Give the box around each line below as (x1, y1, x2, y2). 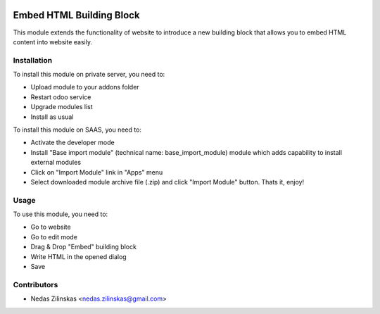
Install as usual (30, 113, 74, 121)
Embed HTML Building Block (13, 9, 140, 21)
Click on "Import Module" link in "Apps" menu (30, 168, 163, 176)
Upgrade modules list (30, 103, 93, 111)
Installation (13, 55, 53, 65)
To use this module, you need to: (13, 210, 108, 218)
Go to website (30, 222, 71, 232)
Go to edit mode (30, 232, 77, 241)
